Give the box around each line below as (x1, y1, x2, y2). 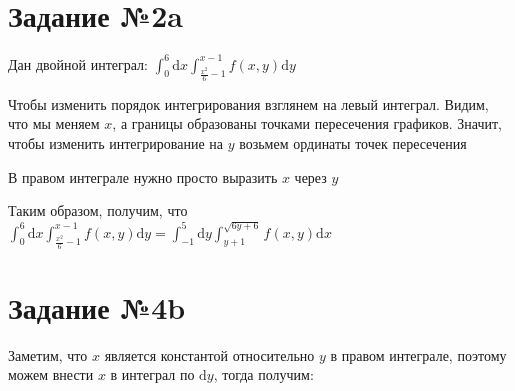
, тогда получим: (213, 364, 314, 385)
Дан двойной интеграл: (8, 53, 148, 74)
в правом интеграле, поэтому (330, 344, 507, 365)
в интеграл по (110, 364, 195, 385)
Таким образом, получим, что (8, 200, 188, 221)
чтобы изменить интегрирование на (8, 132, 223, 153)
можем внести (8, 364, 94, 385)
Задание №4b (8, 286, 186, 327)
